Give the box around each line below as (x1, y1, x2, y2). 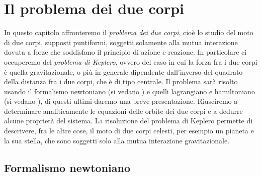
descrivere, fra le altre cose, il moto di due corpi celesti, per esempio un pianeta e (4, 125, 254, 136)
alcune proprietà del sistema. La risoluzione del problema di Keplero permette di (4, 115, 253, 126)
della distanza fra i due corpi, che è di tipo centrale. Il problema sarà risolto (4, 76, 238, 87)
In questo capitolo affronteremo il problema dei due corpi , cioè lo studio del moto (4, 27, 253, 38)
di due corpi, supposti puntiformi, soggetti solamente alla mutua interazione (4, 37, 238, 47)
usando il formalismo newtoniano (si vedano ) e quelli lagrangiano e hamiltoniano (4, 86, 255, 96)
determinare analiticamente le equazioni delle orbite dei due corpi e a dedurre (4, 105, 243, 116)
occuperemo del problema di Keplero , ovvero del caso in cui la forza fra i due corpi (4, 56, 257, 67)
